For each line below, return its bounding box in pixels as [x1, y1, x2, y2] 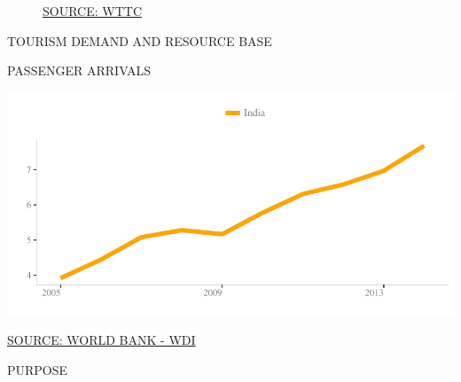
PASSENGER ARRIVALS [7, 61, 152, 80]
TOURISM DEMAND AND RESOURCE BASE [7, 31, 272, 50]
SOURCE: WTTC [43, 2, 142, 19]
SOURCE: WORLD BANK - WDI [7, 331, 196, 349]
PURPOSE [7, 360, 68, 378]
